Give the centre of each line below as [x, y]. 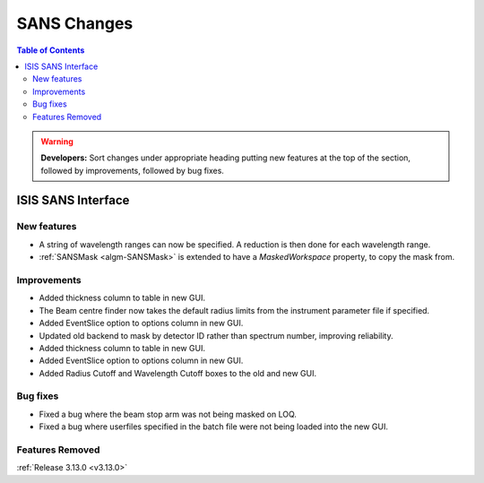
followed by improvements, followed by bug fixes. [132, 170]
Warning [57, 141]
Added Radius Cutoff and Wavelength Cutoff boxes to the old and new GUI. [178, 373]
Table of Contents [51, 50]
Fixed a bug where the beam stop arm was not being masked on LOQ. [168, 414]
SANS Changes [75, 23]
